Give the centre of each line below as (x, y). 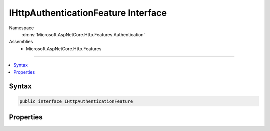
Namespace (22, 28)
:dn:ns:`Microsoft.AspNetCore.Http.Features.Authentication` (83, 34)
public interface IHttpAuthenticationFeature (76, 101)
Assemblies (21, 42)
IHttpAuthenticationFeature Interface (88, 13)
